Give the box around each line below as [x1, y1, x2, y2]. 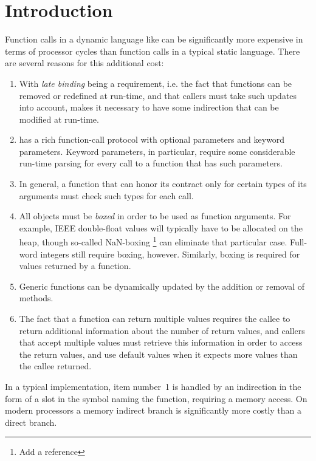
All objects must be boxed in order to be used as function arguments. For [19, 210, 291, 222]
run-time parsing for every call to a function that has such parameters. [19, 157, 283, 169]
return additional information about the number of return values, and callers [19, 324, 305, 336]
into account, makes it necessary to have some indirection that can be [19, 101, 279, 114]
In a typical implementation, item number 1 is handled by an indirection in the [5, 380, 301, 393]
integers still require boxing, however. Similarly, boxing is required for [40, 247, 300, 260]
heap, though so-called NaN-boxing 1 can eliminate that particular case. [19, 234, 287, 248]
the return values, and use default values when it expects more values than [19, 347, 298, 360]
